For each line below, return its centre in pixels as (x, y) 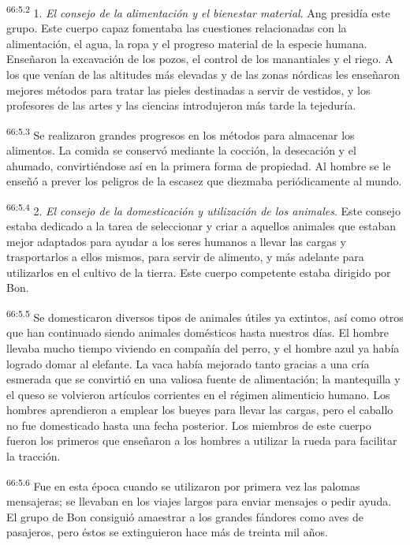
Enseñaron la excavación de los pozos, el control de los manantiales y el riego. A (200, 59)
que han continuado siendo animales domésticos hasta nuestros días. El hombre (198, 332)
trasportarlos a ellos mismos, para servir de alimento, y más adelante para (185, 257)
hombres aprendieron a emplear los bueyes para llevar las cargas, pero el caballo (200, 410)
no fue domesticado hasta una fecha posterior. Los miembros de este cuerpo (189, 425)
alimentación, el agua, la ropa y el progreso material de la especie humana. (187, 43)
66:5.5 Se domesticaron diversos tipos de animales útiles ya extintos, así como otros (205, 316)
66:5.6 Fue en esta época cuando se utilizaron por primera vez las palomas (183, 484)
